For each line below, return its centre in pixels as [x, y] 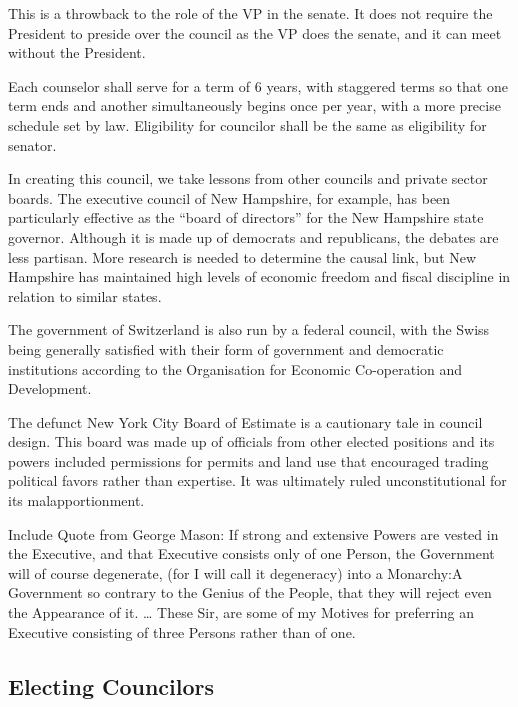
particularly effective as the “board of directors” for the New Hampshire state [246, 217]
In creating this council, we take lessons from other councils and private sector [248, 178]
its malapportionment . [76, 500]
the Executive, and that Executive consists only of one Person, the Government [251, 553]
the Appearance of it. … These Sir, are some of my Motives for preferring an [241, 612]
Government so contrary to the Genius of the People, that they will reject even [250, 592]
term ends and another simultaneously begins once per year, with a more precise [254, 105]
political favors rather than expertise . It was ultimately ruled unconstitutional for [257, 480]
